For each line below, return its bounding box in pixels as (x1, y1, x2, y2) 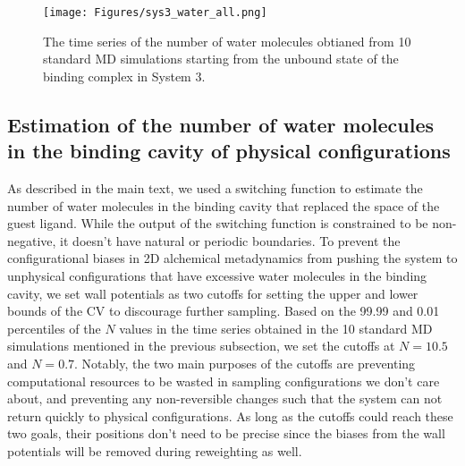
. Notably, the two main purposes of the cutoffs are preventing (74, 353, 416, 372)
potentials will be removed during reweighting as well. (7, 441, 302, 460)
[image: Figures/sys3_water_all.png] (43, 6, 267, 19)
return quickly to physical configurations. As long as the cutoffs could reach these (7, 406, 453, 425)
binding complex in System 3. (43, 66, 206, 85)
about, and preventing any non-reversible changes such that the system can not (7, 389, 443, 408)
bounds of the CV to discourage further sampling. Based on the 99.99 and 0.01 (7, 301, 440, 320)
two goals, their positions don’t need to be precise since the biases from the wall (7, 424, 445, 443)
